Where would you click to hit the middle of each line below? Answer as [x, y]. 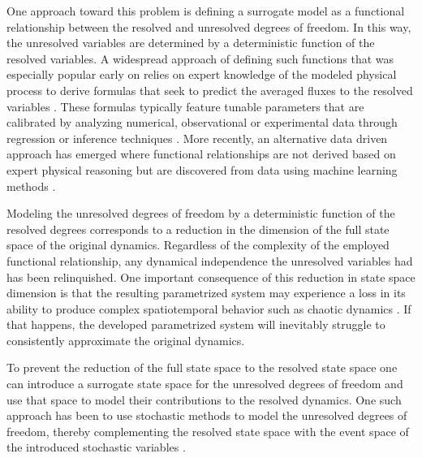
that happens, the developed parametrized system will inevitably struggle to [196, 324]
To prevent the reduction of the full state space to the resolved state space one [202, 367]
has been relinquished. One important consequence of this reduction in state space [211, 277]
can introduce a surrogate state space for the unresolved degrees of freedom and [205, 384]
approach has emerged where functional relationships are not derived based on [201, 154]
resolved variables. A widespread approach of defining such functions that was [200, 58]
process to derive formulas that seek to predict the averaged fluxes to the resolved [210, 90]
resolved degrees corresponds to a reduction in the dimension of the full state [198, 229]
